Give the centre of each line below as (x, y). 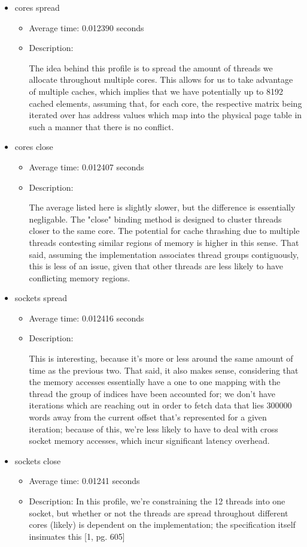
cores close (34, 147)
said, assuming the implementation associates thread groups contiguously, (164, 254)
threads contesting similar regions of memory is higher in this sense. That (164, 242)
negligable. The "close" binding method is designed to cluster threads (155, 219)
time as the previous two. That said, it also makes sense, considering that (164, 370)
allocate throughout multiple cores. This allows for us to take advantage (161, 79)
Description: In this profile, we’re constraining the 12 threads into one (157, 501)
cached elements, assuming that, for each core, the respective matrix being (165, 103)
